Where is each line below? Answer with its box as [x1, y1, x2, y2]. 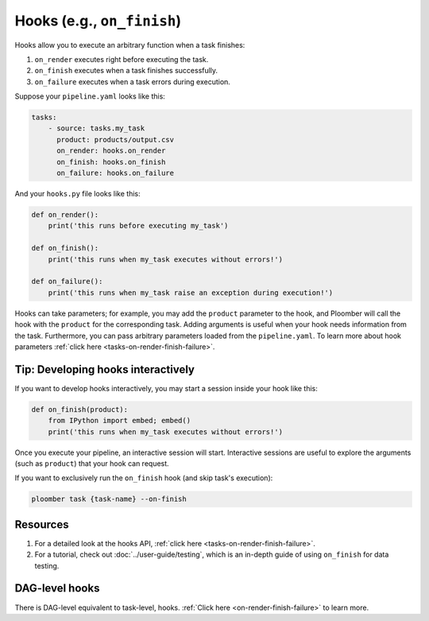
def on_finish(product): [31, 405, 129, 413]
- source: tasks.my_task [48, 124, 145, 133]
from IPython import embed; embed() [48, 416, 191, 425]
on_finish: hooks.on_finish [56, 157, 166, 166]
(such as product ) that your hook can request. [14, 458, 170, 468]
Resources [14, 518, 69, 531]
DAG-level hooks [14, 581, 100, 596]
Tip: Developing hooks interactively [14, 363, 195, 376]
